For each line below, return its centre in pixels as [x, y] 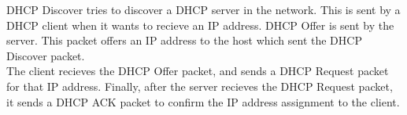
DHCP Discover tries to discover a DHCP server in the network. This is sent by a [203, 9]
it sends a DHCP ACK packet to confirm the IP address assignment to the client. [203, 101]
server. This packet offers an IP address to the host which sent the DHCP [184, 40]
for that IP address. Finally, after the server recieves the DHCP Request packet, [200, 86]
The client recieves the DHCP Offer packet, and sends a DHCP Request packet [198, 71]
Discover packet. [46, 55]
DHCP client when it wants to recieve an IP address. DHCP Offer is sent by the [200, 25]
